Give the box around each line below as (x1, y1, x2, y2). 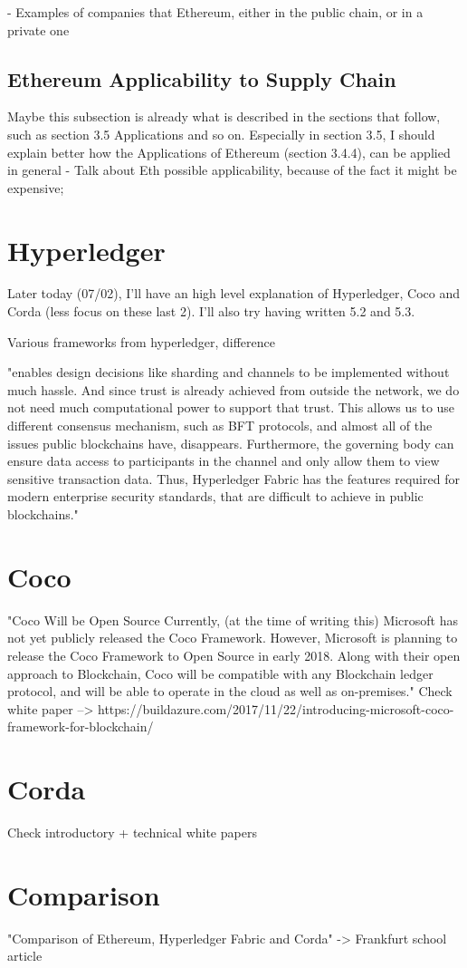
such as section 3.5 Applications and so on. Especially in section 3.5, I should (7, 124, 435, 143)
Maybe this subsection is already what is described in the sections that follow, (7, 107, 441, 126)
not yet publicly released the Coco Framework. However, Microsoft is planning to (7, 628, 458, 647)
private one (7, 20, 70, 39)
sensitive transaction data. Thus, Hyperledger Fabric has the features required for (7, 469, 460, 488)
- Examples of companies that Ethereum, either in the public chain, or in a (7, 3, 424, 21)
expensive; (7, 178, 64, 197)
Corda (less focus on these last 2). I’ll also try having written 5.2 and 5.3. (7, 302, 415, 321)
